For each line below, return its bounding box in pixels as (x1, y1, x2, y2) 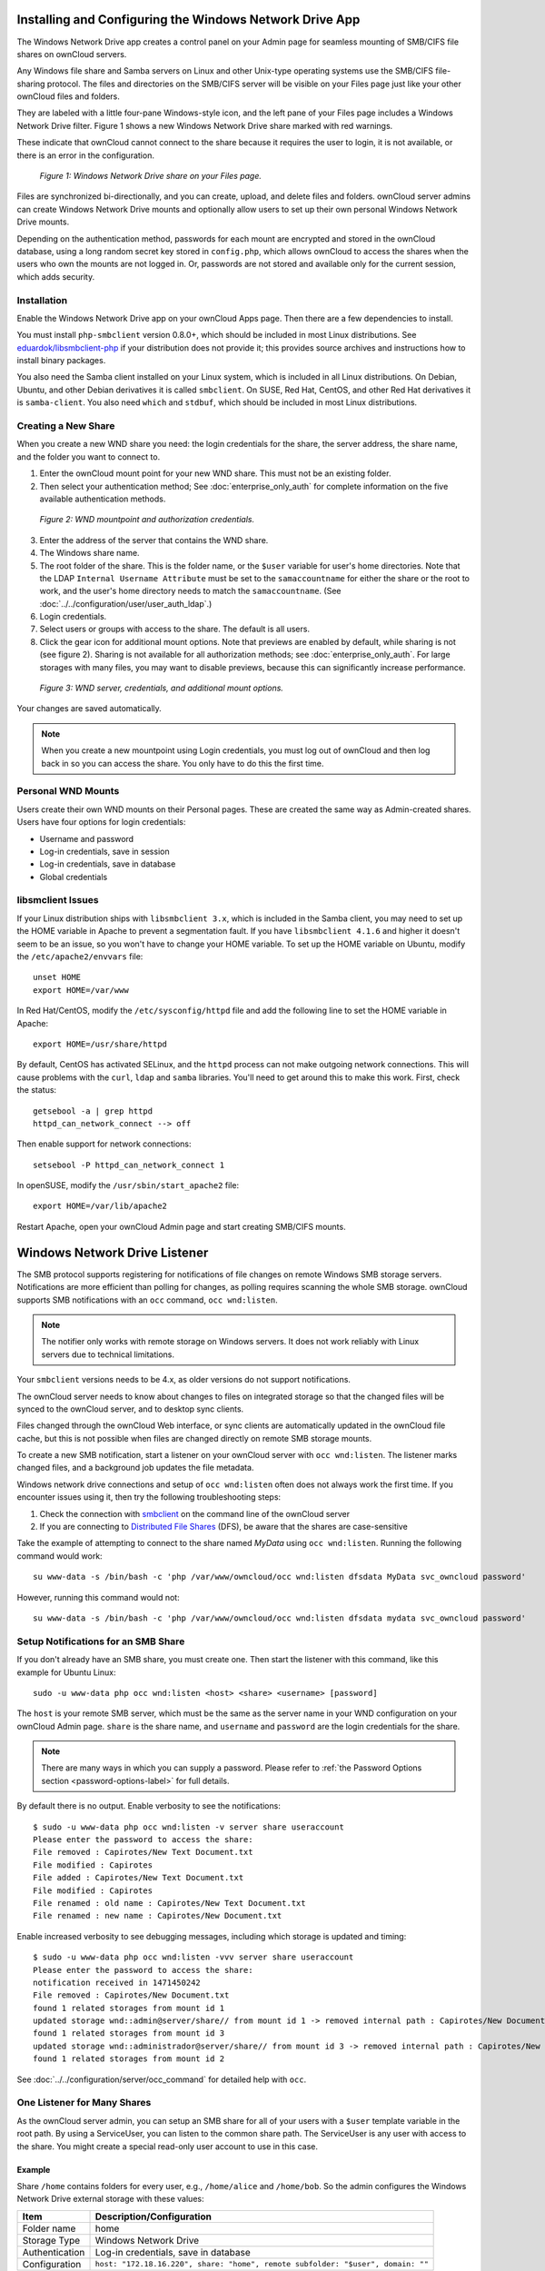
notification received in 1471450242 (33, 1977, 202, 1988)
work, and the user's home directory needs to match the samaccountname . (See (39, 586, 342, 597)
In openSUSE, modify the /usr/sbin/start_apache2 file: (16, 1180, 240, 1191)
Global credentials (39, 871, 108, 882)
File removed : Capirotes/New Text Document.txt (33, 1847, 253, 1858)
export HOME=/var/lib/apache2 (33, 1201, 168, 1212)
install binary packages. (16, 355, 106, 366)
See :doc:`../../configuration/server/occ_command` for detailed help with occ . (16, 2074, 307, 2085)
